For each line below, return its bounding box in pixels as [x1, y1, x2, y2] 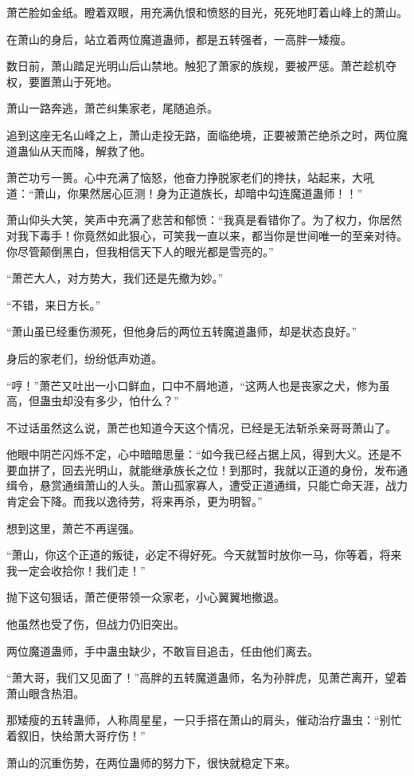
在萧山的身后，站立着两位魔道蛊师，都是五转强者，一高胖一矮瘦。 [6, 30, 352, 47]
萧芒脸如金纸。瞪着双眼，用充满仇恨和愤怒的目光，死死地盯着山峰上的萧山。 [6, 4, 408, 20]
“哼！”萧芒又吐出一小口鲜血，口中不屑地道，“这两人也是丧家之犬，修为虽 [6, 376, 390, 393]
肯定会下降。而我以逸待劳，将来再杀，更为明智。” [6, 493, 263, 510]
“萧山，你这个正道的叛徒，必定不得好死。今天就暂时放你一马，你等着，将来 [6, 546, 402, 563]
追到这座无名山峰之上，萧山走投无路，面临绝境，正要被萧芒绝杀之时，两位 [6, 126, 396, 143]
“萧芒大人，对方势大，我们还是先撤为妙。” [6, 270, 224, 286]
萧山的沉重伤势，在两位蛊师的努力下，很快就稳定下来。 [6, 754, 296, 770]
